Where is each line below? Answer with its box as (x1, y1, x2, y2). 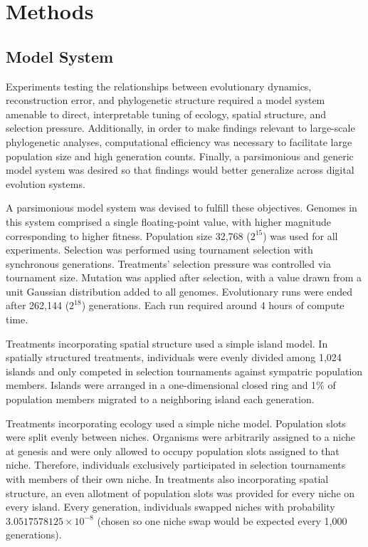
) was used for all (263, 228, 338, 243)
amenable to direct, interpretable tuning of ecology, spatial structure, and (6, 106, 326, 121)
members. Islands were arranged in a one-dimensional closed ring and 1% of (6, 377, 336, 392)
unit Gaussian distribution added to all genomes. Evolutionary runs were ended (6, 283, 353, 298)
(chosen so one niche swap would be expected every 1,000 (97, 513, 347, 528)
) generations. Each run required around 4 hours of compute (81, 298, 345, 313)
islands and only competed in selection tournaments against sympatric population (6, 363, 363, 378)
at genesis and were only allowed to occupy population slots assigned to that (6, 443, 340, 458)
